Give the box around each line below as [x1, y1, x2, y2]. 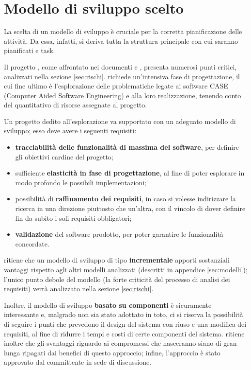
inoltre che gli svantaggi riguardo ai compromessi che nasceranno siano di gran [4, 338, 237, 348]
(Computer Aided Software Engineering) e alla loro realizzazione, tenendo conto [4, 90, 241, 100]
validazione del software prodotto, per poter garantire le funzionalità [15, 229, 223, 239]
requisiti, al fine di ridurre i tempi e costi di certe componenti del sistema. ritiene [4, 328, 245, 338]
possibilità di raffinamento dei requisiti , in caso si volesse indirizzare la [15, 194, 236, 204]
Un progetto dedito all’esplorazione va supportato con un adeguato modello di [4, 116, 236, 126]
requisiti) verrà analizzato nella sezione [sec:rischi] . [4, 283, 154, 294]
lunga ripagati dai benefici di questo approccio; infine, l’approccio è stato [4, 347, 220, 357]
